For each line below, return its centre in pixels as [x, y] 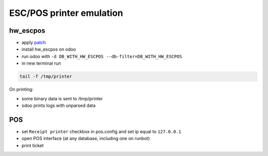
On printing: [21, 89]
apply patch [34, 43]
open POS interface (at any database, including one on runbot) [86, 139]
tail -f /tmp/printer [46, 77]
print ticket [33, 145]
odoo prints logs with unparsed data [59, 105]
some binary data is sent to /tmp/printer [62, 98]
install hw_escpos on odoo [49, 49]
